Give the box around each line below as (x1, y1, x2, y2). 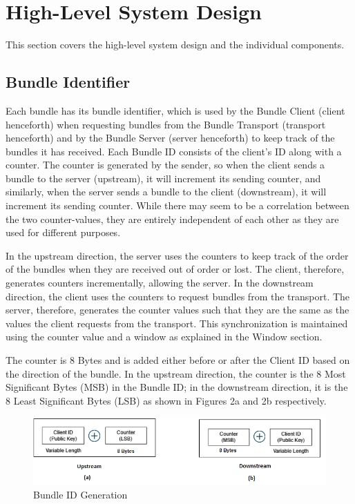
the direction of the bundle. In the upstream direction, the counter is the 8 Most (6, 366, 346, 380)
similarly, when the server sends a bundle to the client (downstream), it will (6, 184, 327, 199)
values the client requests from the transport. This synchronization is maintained (6, 316, 348, 330)
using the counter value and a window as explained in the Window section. (6, 329, 323, 344)
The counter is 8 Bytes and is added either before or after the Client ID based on (6, 353, 350, 367)
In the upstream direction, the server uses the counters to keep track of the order (6, 248, 349, 262)
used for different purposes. (6, 225, 121, 240)
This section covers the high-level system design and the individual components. (6, 37, 345, 52)
